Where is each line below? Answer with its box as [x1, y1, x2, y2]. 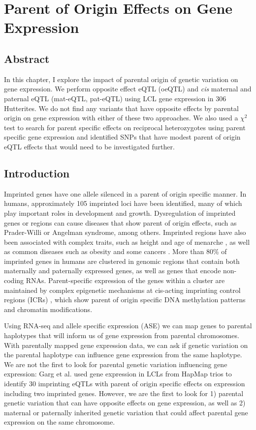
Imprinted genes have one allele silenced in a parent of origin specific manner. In [4, 188, 247, 199]
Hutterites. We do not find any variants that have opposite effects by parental [4, 103, 239, 113]
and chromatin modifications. [4, 304, 93, 314]
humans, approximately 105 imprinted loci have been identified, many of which [4, 198, 242, 208]
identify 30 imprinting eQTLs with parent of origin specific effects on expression [4, 378, 245, 388]
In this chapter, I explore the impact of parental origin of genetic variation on [4, 74, 238, 84]
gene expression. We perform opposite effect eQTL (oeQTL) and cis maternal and [4, 84, 252, 94]
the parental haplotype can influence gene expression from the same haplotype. [4, 349, 242, 360]
